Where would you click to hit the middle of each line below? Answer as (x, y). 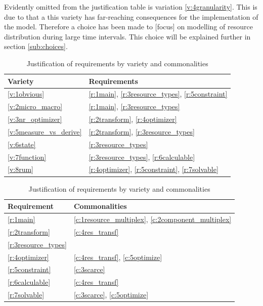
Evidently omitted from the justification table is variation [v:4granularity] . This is (131, 7)
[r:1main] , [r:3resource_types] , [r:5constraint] (158, 94)
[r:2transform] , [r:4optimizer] (133, 119)
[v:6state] (22, 144)
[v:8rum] (21, 169)
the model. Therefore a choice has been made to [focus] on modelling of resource (128, 27)
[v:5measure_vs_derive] (45, 131)
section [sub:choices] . (36, 46)
